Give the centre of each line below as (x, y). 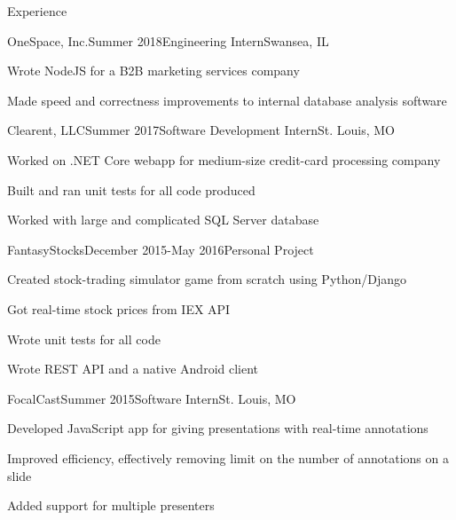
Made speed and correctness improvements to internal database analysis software (227, 100)
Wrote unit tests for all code (84, 339)
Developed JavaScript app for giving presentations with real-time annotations (218, 428)
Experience (37, 11)
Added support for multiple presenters (111, 505)
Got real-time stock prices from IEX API (119, 308)
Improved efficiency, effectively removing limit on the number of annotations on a (228, 457)
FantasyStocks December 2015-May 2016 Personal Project (161, 249)
